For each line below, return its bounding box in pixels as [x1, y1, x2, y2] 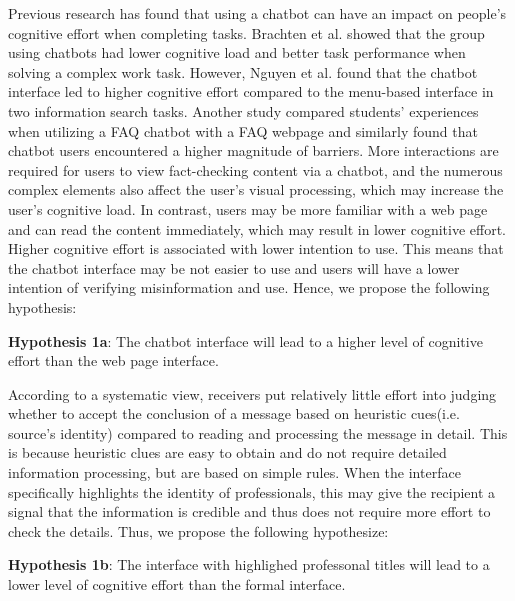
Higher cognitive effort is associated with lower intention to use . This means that [8, 238, 504, 259]
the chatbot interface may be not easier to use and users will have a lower [8, 257, 460, 278]
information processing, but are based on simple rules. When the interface [8, 462, 461, 483]
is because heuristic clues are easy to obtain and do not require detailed [8, 442, 447, 463]
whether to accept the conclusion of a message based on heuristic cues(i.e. [8, 403, 460, 424]
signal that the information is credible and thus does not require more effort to [8, 501, 491, 522]
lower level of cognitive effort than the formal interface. [8, 574, 346, 595]
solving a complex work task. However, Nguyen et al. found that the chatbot [8, 61, 478, 82]
